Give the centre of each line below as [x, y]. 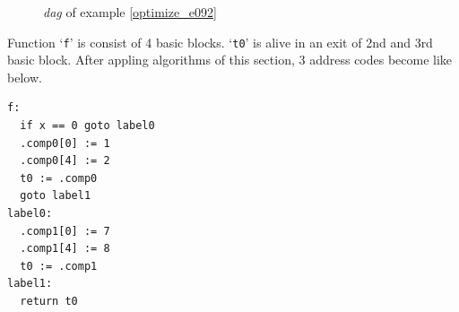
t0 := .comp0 [59, 178]
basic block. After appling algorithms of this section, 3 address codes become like [230, 60]
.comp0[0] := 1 [65, 143]
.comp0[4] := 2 [65, 161]
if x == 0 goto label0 [87, 126]
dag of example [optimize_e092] [130, 12]
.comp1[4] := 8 [65, 249]
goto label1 [56, 196]
